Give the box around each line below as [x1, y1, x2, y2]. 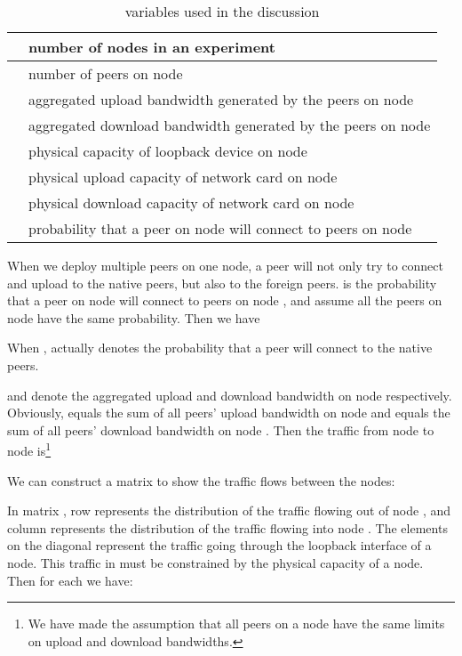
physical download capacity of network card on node [28, 192, 354, 213]
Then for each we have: [7, 571, 133, 589]
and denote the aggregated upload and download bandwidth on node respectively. [7, 385, 452, 404]
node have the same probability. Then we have [7, 308, 260, 327]
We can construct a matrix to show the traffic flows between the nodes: [7, 471, 395, 490]
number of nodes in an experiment [28, 36, 275, 57]
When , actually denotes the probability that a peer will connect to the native [7, 338, 433, 357]
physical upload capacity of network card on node [28, 166, 338, 187]
